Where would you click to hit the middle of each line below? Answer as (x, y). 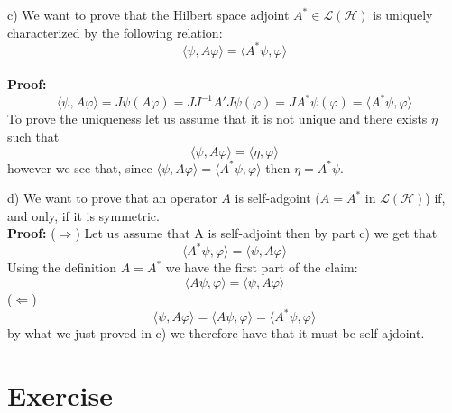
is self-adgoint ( (277, 198)
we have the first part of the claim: (262, 267)
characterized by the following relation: (115, 32)
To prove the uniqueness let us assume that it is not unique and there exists (217, 119)
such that (33, 136)
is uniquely (403, 14)
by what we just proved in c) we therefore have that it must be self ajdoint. (216, 333)
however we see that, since (80, 167)
